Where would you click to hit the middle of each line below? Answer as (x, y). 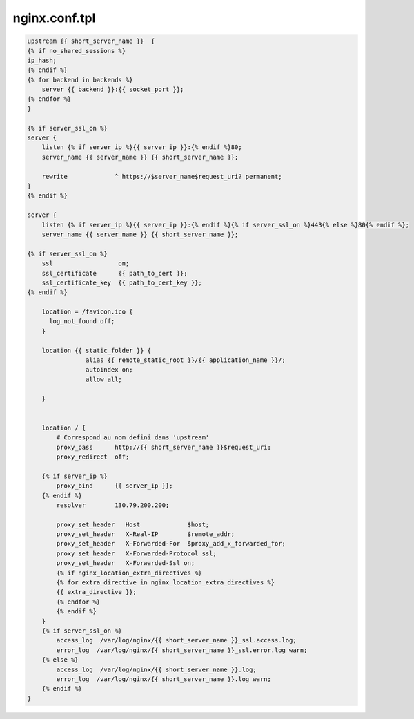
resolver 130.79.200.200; (113, 505)
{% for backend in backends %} (80, 80)
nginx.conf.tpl (54, 18)
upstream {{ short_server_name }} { (91, 41)
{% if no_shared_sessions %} (77, 51)
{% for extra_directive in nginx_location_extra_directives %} (166, 583)
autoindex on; (109, 370)
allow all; (103, 379)
